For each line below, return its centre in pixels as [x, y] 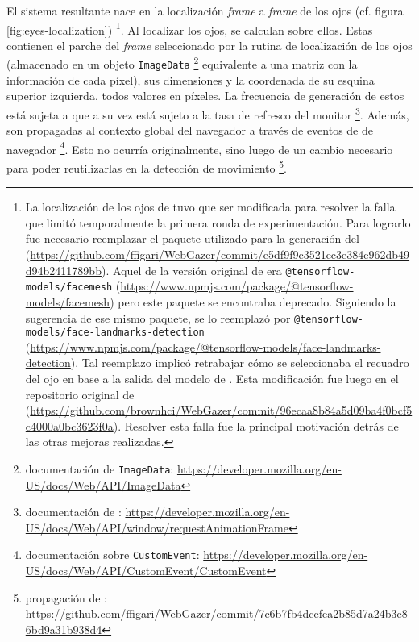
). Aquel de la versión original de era [191, 270]
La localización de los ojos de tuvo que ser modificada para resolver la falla [210, 207]
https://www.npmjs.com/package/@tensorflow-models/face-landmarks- [205, 346]
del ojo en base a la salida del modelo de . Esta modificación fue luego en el [212, 379]
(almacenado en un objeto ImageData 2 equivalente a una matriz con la [182, 63]
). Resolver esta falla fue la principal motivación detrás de [256, 425]
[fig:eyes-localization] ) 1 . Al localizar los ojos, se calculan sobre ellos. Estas [190, 28]
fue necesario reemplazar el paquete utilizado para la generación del [192, 238]
